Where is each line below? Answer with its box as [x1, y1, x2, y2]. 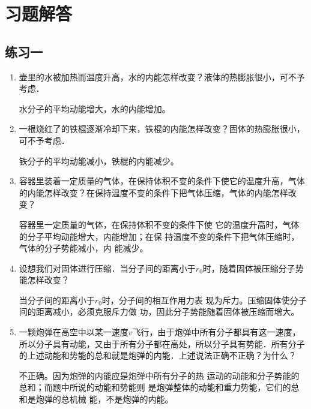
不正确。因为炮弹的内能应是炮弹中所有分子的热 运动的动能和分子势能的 [19, 369, 300, 381]
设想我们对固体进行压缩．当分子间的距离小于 [19, 261, 196, 274]
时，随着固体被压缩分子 [202, 261, 295, 274]
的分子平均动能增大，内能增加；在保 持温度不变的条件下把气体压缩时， [19, 230, 300, 242]
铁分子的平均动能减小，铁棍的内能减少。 [19, 154, 179, 167]
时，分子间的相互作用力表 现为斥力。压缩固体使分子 [101, 293, 307, 306]
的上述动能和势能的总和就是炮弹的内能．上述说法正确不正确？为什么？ [19, 349, 297, 362]
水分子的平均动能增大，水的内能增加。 [19, 102, 171, 115]
